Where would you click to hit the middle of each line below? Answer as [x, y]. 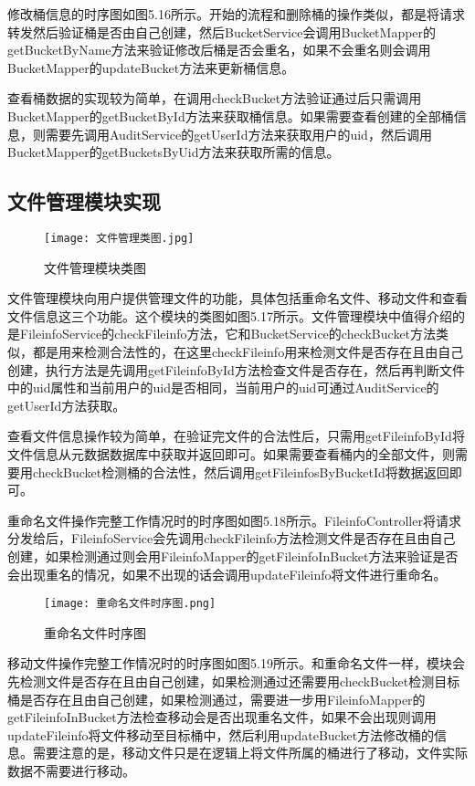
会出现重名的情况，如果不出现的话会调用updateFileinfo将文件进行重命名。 [227, 574]
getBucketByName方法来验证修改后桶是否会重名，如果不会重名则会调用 [219, 50]
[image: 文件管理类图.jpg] [119, 238]
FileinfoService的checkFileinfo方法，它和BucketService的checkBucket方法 [228, 334]
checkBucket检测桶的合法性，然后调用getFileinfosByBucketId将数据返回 [241, 472]
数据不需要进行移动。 [71, 770]
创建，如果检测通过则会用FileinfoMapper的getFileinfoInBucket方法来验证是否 [233, 555]
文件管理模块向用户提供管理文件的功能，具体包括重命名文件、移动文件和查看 [237, 298]
